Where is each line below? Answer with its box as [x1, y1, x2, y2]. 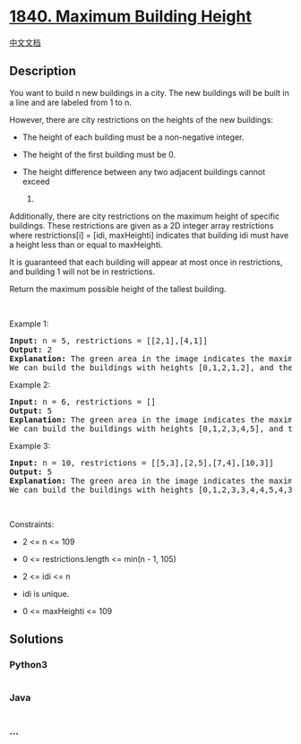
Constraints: [9, 518, 55, 530]
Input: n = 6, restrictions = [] [9, 396, 157, 407]
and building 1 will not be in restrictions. [9, 266, 155, 277]
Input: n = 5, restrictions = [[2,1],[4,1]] [9, 335, 209, 346]
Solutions [9, 632, 64, 647]
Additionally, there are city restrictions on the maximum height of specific [9, 211, 280, 221]
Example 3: [9, 440, 51, 451]
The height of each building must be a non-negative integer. [21, 132, 245, 143]
